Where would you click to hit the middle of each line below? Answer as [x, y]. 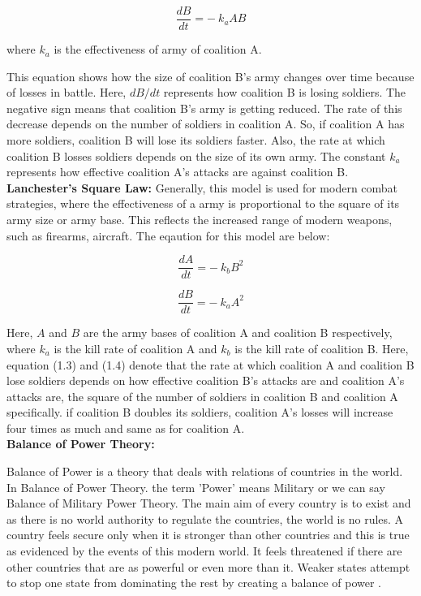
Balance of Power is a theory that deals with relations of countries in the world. [205, 471]
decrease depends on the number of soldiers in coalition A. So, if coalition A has [206, 124]
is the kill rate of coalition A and [135, 348]
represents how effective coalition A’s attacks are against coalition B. [178, 172]
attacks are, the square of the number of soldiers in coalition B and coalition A [202, 396]
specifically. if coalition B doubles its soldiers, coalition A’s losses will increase [200, 412]
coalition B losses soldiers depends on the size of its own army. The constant [196, 155]
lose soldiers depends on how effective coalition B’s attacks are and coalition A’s [206, 380]
